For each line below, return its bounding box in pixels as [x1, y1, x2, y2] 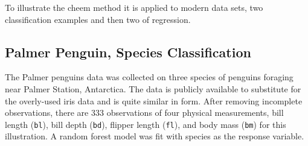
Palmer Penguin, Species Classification [5, 42, 251, 61]
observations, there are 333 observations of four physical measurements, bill [5, 106, 284, 119]
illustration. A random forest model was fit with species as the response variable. [5, 130, 304, 142]
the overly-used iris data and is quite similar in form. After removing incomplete [5, 94, 303, 107]
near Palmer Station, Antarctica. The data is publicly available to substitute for [5, 82, 301, 95]
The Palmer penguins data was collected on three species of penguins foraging [5, 71, 294, 83]
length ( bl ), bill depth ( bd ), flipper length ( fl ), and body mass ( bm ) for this [5, 118, 286, 130]
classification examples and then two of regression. [5, 13, 191, 25]
